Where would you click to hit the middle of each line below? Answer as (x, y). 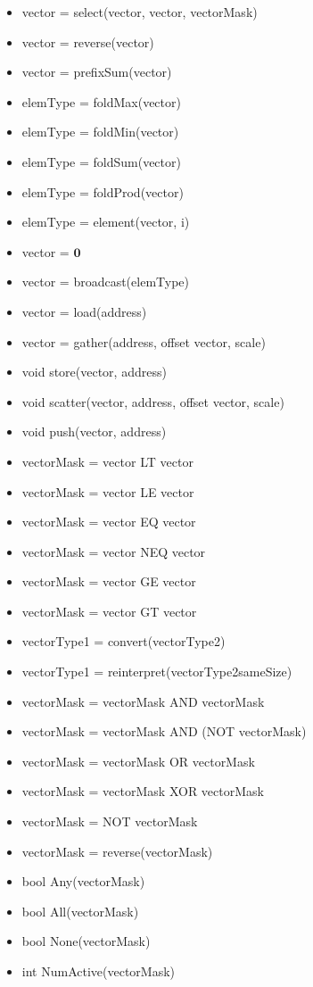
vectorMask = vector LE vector (108, 491)
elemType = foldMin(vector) (100, 132)
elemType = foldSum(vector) (101, 161)
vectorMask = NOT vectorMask (110, 821)
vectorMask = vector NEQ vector (114, 551)
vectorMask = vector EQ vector (109, 522)
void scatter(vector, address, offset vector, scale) (153, 401)
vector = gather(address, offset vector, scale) (144, 341)
